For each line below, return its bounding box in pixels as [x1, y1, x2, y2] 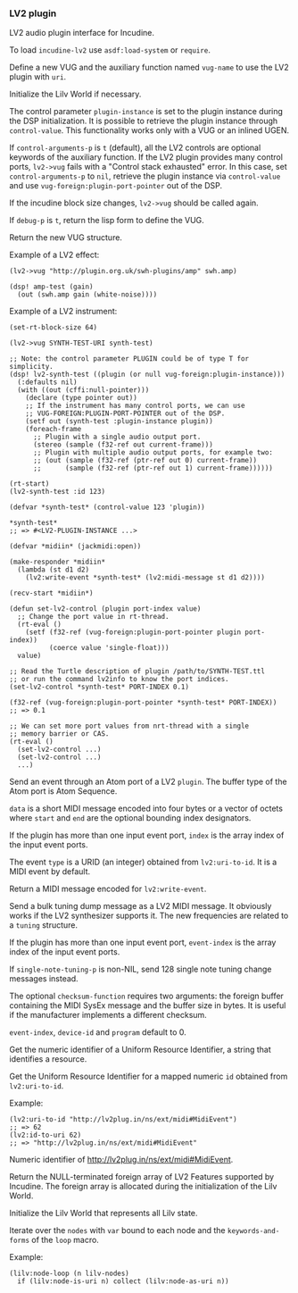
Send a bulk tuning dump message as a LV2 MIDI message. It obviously [9, 901, 272, 912]
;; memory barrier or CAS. [9, 730, 110, 738]
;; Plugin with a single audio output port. [32, 432, 202, 442]
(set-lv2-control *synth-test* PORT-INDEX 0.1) [9, 682, 190, 692]
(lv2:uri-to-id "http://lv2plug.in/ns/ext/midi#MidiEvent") [9, 1115, 238, 1124]
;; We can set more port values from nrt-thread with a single [9, 722, 250, 730]
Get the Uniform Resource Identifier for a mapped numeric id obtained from [9, 1071, 288, 1082]
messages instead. [9, 973, 79, 984]
